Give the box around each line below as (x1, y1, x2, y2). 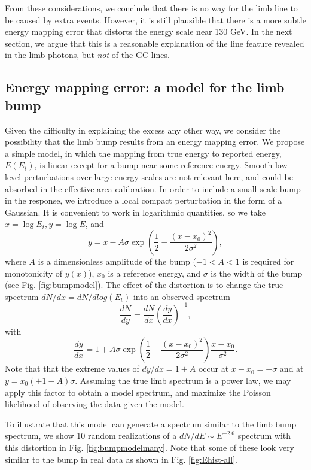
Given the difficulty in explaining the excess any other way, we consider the (5, 123, 281, 136)
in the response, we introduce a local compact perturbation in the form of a (5, 194, 282, 207)
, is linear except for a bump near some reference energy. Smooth (34, 159, 273, 171)
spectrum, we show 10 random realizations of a (5, 429, 177, 442)
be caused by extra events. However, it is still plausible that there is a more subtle (5, 13, 306, 26)
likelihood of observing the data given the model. (5, 398, 184, 410)
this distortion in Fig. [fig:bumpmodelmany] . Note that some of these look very (5, 441, 295, 453)
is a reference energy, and (108, 266, 201, 279)
